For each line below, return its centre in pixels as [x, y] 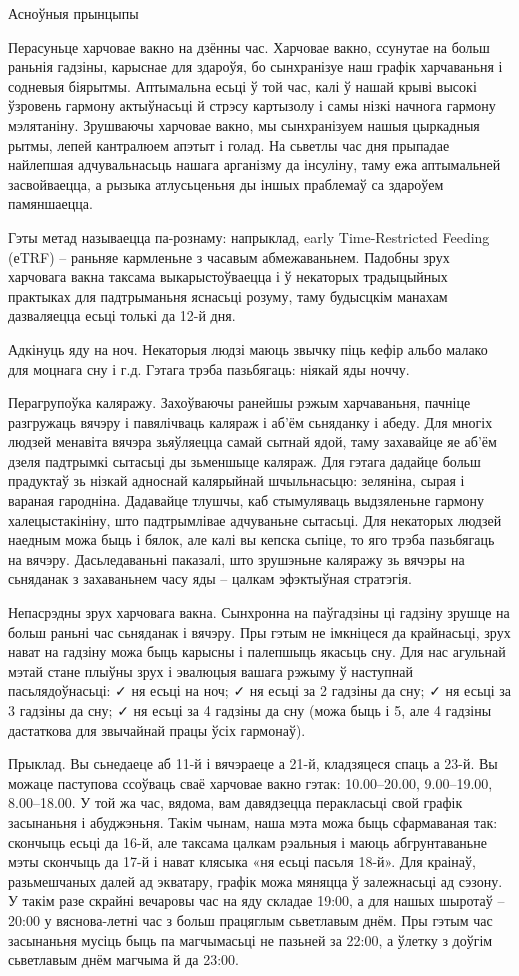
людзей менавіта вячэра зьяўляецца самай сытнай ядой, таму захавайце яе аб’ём [252, 441]
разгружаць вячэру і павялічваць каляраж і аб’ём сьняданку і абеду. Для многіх [250, 421]
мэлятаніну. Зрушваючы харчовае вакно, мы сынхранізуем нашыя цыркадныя [244, 124]
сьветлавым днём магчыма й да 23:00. [123, 959]
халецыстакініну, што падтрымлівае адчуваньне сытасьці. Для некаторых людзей [255, 519]
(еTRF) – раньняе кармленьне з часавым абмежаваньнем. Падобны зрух [229, 256]
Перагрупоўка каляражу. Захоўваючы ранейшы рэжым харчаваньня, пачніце [239, 402]
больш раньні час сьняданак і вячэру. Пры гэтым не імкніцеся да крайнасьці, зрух [259, 631]
